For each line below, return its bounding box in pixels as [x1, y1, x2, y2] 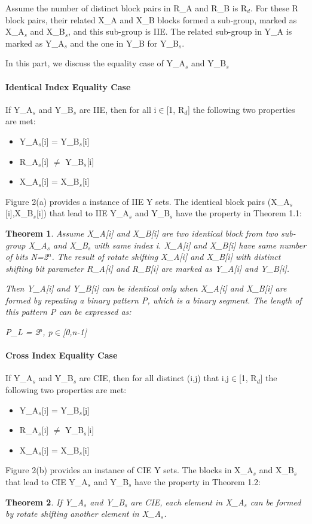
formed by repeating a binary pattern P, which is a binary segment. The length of [5, 293, 302, 306]
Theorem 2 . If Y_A [5, 495, 84, 508]
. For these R [250, 2, 298, 14]
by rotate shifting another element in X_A [5, 507, 161, 520]
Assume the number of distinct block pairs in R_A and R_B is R [5, 2, 247, 14]
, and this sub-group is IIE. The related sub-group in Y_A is [68, 25, 292, 38]
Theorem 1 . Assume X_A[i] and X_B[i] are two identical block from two [5, 226, 279, 239]
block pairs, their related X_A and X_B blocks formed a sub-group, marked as [5, 13, 297, 26]
